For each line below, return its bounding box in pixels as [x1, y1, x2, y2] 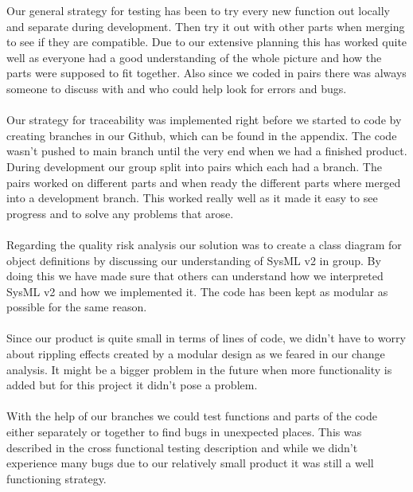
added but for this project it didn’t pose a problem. [6, 377, 258, 393]
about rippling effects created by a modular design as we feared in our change [6, 346, 385, 362]
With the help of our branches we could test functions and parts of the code [6, 408, 377, 424]
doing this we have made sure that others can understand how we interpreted [6, 267, 384, 284]
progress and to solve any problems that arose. [6, 205, 234, 221]
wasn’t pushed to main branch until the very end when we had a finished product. [6, 143, 407, 159]
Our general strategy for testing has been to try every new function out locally [6, 2, 390, 18]
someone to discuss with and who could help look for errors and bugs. [6, 80, 347, 96]
